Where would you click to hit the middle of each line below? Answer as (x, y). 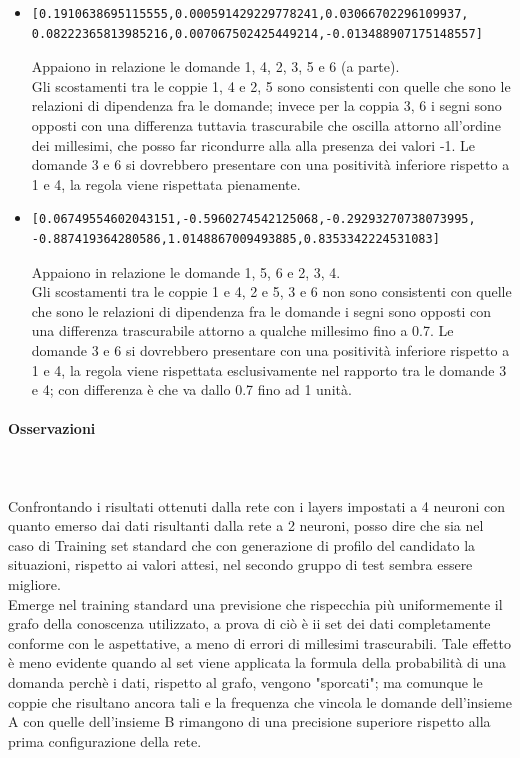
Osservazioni (52, 428)
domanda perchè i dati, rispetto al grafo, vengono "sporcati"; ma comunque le (245, 682)
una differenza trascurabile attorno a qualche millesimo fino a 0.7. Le (242, 330)
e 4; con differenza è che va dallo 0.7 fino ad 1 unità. (191, 389)
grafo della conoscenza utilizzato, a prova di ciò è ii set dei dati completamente (249, 623)
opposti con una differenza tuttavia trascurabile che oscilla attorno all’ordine (266, 124)
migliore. (34, 584)
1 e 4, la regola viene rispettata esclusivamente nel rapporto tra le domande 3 (269, 369)
